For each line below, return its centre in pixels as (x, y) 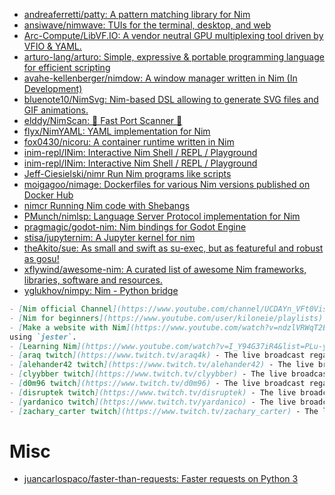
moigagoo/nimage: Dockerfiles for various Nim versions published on (167, 184)
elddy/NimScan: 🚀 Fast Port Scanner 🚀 (103, 120)
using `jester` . (43, 337)
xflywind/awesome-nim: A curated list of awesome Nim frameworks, (165, 269)
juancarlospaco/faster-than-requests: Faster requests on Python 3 (161, 479)
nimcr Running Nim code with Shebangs (107, 205)
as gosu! (41, 258)
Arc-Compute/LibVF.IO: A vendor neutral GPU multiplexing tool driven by (173, 35)
